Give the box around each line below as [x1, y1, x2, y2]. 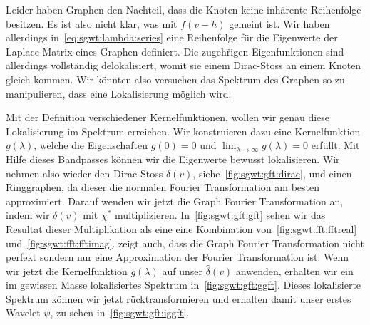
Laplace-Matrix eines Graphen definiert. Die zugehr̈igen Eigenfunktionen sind [6, 43, 344, 58]
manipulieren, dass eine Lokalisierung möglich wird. [6, 86, 232, 100]
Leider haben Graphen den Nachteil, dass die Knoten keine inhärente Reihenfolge [6, 2, 361, 16]
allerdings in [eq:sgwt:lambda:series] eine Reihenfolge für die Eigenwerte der [6, 30, 338, 45]
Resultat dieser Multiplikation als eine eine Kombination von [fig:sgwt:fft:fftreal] [6, 221, 357, 236]
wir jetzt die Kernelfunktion [6, 263, 128, 278]
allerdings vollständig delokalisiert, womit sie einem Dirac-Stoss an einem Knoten [6, 58, 361, 73]
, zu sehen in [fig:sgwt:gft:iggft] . [50, 305, 190, 320]
